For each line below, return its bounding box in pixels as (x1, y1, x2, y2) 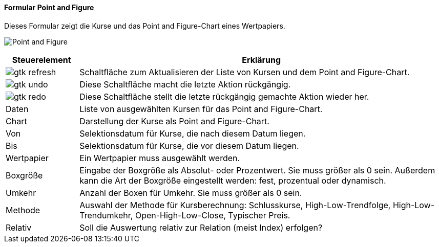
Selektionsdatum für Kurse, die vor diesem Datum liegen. (79, 140, 299, 151)
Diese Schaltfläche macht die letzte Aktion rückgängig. (79, 79, 291, 89)
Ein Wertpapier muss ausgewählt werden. (79, 152, 240, 163)
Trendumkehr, (79, 210, 133, 220)
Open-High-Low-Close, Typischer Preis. (135, 210, 290, 220)
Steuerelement (12, 54, 71, 65)
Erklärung (242, 54, 281, 65)
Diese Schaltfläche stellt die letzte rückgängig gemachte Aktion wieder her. (79, 91, 369, 102)
